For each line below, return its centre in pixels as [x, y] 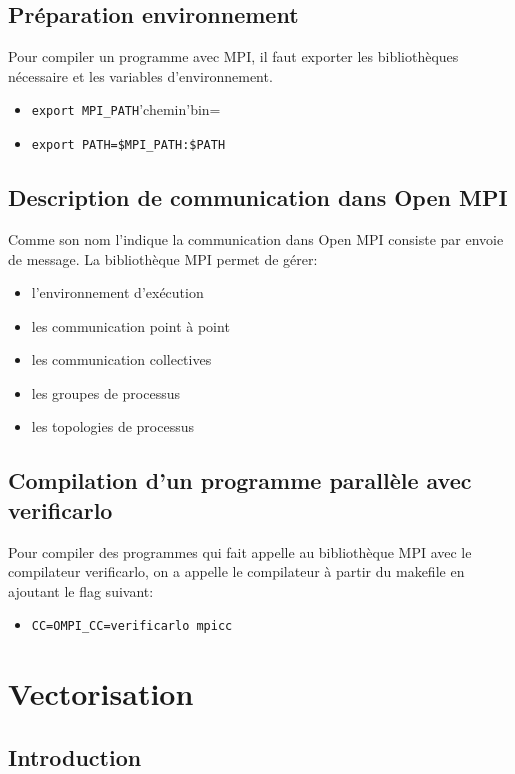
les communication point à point [130, 325]
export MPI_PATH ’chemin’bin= [126, 109]
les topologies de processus [112, 426]
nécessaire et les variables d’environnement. [140, 75]
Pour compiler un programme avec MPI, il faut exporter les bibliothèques [233, 56]
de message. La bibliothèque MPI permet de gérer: [163, 258]
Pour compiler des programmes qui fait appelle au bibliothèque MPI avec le [240, 551]
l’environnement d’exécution [117, 292]
